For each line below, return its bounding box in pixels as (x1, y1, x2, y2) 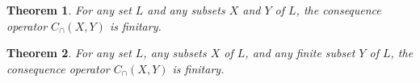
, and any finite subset (245, 44, 355, 61)
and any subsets (147, 2, 225, 18)
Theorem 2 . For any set (6, 44, 132, 61)
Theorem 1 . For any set (6, 2, 132, 18)
